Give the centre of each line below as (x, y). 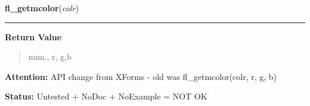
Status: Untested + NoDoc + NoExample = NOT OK (106, 96)
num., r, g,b (50, 57)
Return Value (33, 36)
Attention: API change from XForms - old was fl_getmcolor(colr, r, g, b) (141, 76)
